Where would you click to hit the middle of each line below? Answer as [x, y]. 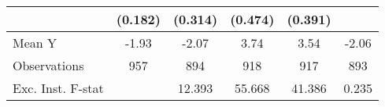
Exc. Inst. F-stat [58, 88]
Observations [48, 65]
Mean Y [35, 43]
